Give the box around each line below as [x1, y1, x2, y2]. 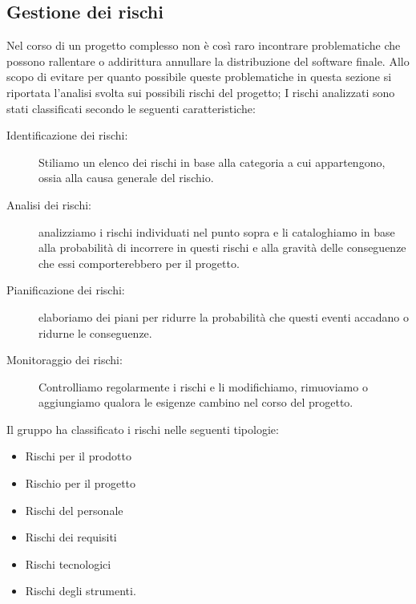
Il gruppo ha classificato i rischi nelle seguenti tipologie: [6, 420, 279, 437]
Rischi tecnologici [25, 555, 111, 572]
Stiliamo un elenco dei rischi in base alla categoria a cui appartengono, [38, 153, 386, 170]
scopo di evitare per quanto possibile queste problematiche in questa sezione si [6, 68, 392, 85]
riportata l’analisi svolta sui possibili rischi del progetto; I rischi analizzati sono [6, 83, 395, 100]
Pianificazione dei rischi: [6, 282, 125, 298]
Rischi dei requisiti [25, 529, 117, 545]
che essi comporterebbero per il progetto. [38, 254, 240, 271]
